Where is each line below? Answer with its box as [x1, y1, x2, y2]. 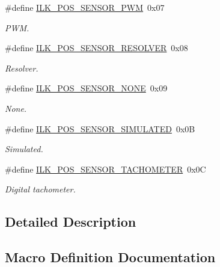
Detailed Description [5, 212, 136, 231]
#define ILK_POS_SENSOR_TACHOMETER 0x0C [5, 162, 206, 175]
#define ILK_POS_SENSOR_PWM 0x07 [5, 1, 165, 13]
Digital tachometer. [5, 183, 76, 195]
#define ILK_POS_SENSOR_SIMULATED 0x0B [5, 122, 195, 135]
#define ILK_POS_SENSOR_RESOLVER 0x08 [5, 41, 188, 54]
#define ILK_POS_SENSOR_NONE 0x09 [5, 82, 168, 94]
